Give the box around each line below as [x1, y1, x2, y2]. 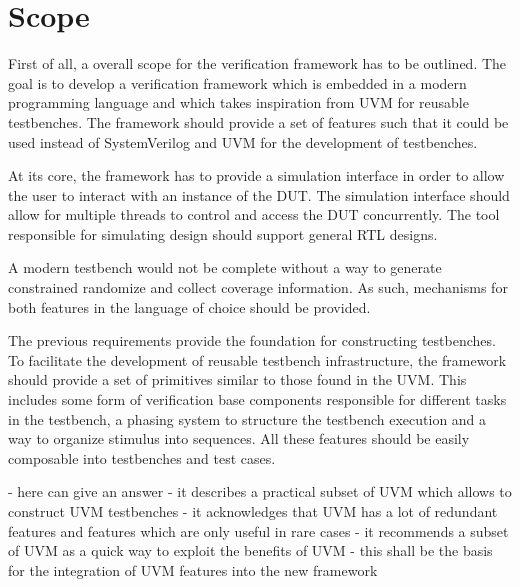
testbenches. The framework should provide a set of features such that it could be [8, 111, 509, 132]
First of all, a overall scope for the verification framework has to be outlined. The [8, 53, 507, 74]
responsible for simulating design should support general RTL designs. [8, 223, 438, 244]
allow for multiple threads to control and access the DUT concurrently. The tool [8, 204, 500, 225]
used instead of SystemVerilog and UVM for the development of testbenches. [8, 131, 478, 152]
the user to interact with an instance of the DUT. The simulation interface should [8, 184, 510, 205]
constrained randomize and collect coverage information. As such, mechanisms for [8, 277, 508, 298]
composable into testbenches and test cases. [8, 447, 276, 468]
